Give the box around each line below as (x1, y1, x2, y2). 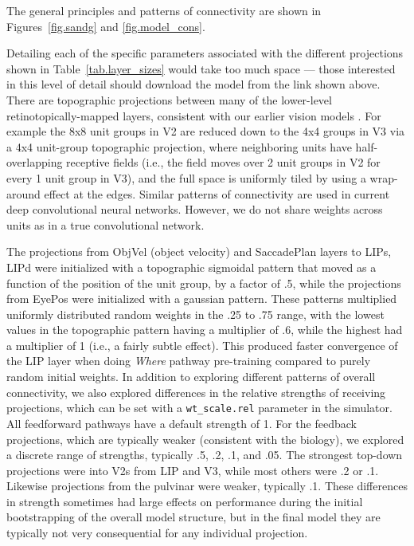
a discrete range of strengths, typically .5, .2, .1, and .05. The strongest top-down (6, 446, 403, 463)
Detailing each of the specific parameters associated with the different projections (6, 45, 404, 61)
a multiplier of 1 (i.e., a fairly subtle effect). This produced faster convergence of (6, 336, 398, 353)
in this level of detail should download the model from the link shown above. (6, 76, 381, 92)
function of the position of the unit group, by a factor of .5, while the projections (6, 274, 401, 291)
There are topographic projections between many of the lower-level (6, 91, 332, 108)
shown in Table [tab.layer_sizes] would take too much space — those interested (6, 60, 396, 77)
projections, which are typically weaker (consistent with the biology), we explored (6, 430, 404, 447)
